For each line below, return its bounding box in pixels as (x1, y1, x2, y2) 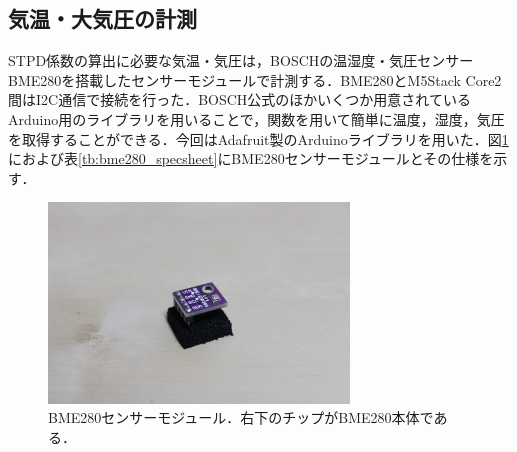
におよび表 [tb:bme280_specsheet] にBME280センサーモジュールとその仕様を (8, 148, 494, 169)
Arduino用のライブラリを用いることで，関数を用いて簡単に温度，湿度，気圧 (8, 108, 505, 129)
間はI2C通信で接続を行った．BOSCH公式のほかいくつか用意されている (8, 89, 471, 110)
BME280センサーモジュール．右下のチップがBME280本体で (48, 407, 434, 428)
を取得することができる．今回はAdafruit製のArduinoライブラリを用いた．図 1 (8, 128, 509, 149)
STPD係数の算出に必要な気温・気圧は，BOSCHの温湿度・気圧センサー (8, 50, 474, 71)
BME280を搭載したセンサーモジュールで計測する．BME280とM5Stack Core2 (8, 69, 502, 90)
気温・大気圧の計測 (8, 3, 197, 34)
